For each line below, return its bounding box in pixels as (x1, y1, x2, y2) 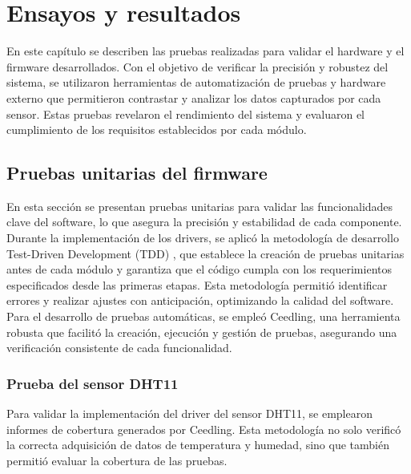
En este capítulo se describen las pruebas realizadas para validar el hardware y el (6, 43, 405, 59)
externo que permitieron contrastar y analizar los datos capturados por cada (6, 89, 381, 106)
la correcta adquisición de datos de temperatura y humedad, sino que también (6, 436, 389, 453)
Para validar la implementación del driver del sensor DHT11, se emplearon (6, 405, 373, 422)
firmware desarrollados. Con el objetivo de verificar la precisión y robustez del (6, 58, 389, 75)
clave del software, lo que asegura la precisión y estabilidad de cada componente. (6, 213, 402, 230)
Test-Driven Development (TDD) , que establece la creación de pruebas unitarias (6, 245, 405, 261)
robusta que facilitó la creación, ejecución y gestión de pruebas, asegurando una (6, 323, 397, 340)
